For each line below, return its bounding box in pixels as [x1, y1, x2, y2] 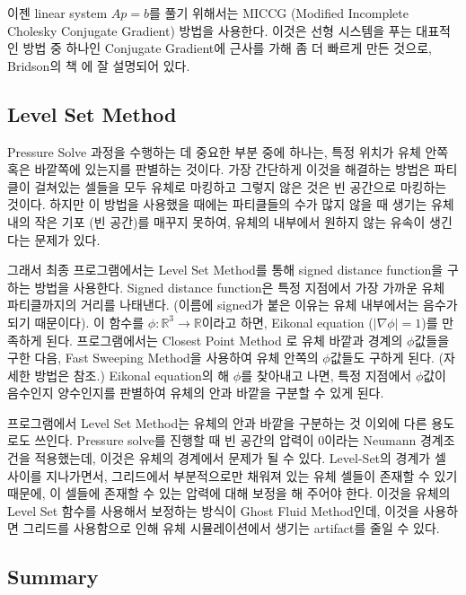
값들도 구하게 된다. [330, 348, 435, 367]
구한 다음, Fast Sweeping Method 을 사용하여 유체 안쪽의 [7, 348, 319, 367]
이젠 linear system [7, 4, 108, 22]
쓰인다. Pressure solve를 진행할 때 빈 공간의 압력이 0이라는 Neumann [34, 431, 417, 450]
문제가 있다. [34, 230, 101, 249]
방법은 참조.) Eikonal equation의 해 [34, 365, 230, 384]
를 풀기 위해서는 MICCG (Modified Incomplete [148, 4, 409, 22]
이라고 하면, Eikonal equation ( [201, 312, 374, 331]
